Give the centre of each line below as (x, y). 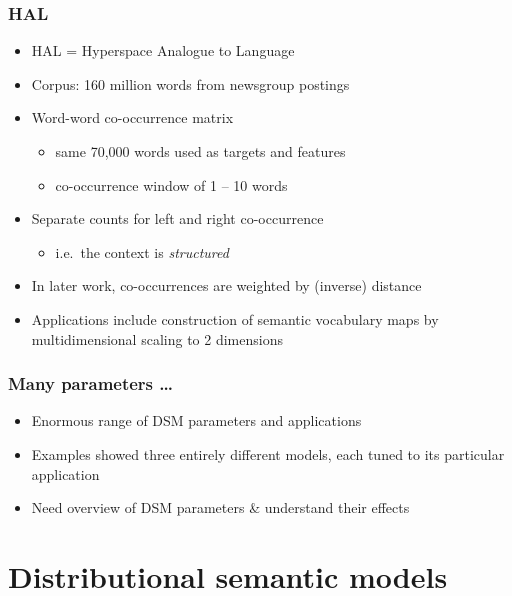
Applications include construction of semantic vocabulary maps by (235, 318)
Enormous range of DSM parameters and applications (196, 420)
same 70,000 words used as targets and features (200, 151)
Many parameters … (91, 383)
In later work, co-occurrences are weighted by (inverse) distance (226, 285)
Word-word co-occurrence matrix (132, 117)
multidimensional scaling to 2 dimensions (157, 338)
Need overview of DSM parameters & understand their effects (220, 507)
